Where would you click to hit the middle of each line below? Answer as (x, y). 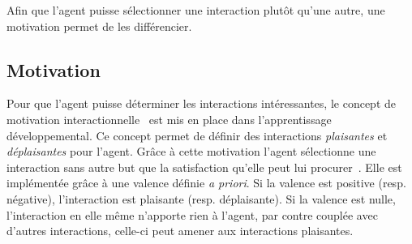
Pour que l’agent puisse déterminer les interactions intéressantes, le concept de (201, 103)
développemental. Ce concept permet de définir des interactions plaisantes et (197, 135)
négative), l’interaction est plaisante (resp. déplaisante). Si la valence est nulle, (201, 198)
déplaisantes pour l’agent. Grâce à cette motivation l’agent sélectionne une (191, 151)
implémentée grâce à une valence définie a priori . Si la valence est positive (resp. (206, 183)
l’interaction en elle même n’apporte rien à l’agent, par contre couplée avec (192, 214)
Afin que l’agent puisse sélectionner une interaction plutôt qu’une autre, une (196, 10)
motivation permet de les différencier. (99, 26)
